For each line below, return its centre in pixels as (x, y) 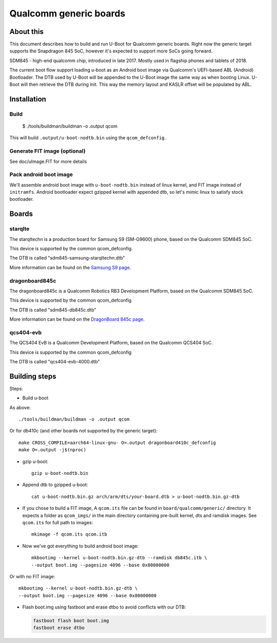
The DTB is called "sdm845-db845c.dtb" (53, 310)
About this (26, 32)
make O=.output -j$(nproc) (53, 450)
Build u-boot (35, 398)
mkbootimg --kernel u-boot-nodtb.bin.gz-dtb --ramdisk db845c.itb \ (119, 558)
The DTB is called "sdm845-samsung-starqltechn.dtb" (67, 258)
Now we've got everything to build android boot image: (81, 546)
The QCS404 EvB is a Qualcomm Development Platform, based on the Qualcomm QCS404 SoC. (111, 343)
